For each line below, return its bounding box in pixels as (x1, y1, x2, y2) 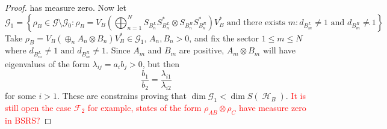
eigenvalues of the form (5, 57, 90, 70)
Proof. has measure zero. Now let (5, 1, 126, 13)
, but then (142, 57, 180, 70)
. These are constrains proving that (57, 89, 187, 102)
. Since (106, 44, 131, 56)
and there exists (227, 18, 286, 27)
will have (262, 44, 296, 56)
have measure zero (239, 101, 306, 113)
